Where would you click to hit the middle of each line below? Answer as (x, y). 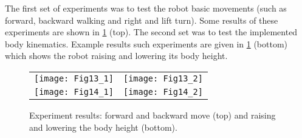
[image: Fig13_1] (74, 78)
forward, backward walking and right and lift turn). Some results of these (142, 20)
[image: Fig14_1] (74, 91)
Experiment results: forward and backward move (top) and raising (153, 115)
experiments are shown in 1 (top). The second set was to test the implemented (151, 32)
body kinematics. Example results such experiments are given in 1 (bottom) (146, 43)
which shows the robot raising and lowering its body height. (116, 56)
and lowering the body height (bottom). (103, 127)
